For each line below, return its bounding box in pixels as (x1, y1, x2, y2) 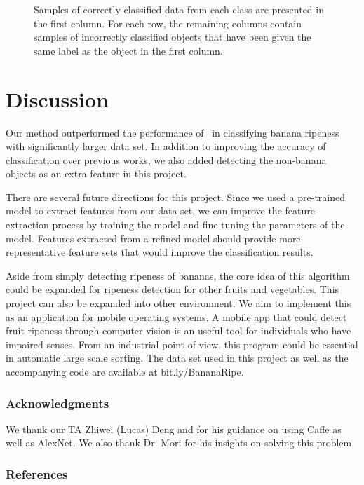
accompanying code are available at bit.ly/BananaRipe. (6, 364, 244, 378)
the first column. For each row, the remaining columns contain (34, 15, 302, 30)
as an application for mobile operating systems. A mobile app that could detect (6, 309, 347, 324)
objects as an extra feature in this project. (6, 166, 187, 181)
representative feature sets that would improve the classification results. (6, 245, 314, 259)
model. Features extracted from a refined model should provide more (6, 231, 301, 245)
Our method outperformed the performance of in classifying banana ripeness (6, 125, 339, 139)
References (6, 465, 68, 482)
